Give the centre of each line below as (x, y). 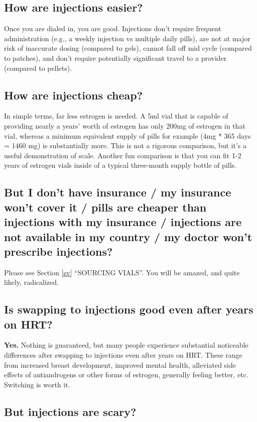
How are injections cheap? (74, 95)
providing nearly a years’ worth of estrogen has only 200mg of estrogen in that (125, 125)
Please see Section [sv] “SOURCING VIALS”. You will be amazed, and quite (122, 272)
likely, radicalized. (31, 282)
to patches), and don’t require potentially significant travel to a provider (115, 58)
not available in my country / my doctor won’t (128, 236)
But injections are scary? (70, 411)
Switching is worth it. (37, 384)
